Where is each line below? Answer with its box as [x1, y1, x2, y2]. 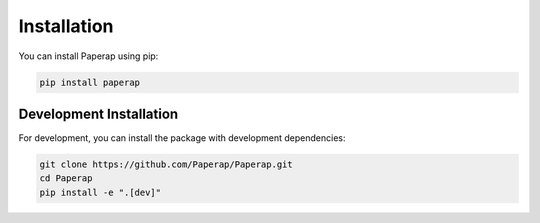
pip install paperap [39, 76, 140, 88]
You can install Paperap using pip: [18, 50, 159, 62]
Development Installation [18, 105, 179, 122]
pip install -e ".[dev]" [39, 186, 162, 198]
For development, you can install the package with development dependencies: [18, 132, 346, 144]
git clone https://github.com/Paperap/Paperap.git [39, 159, 294, 170]
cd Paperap [39, 173, 93, 184]
